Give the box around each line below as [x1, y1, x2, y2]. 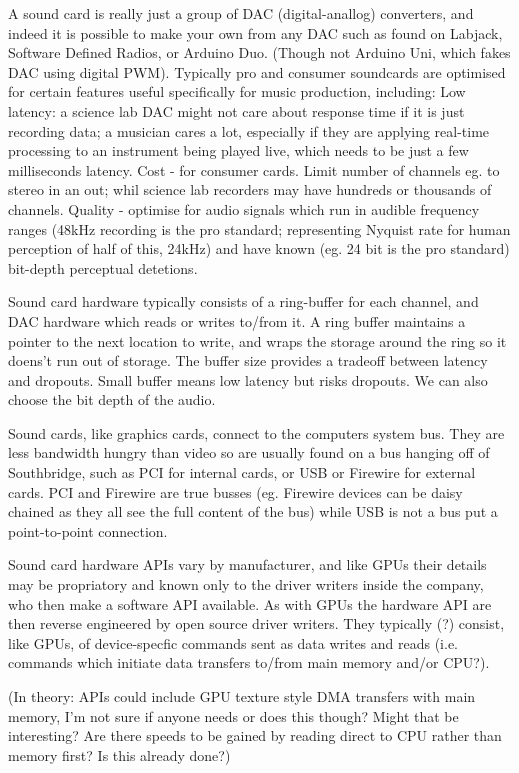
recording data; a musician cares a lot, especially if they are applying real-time [8, 120, 490, 141]
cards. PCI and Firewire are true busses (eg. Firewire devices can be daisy [8, 481, 463, 502]
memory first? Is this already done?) [8, 744, 231, 765]
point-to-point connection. [8, 520, 168, 541]
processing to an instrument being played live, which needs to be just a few [8, 140, 469, 161]
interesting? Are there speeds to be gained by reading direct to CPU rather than [8, 725, 502, 746]
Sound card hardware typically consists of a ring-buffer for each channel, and [8, 291, 479, 312]
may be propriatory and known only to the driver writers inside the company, [8, 574, 484, 595]
